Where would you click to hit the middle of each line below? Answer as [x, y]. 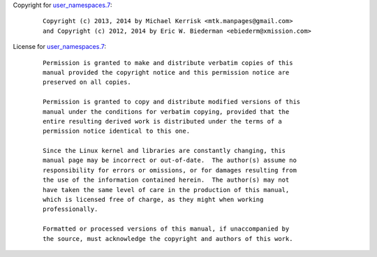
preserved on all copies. [87, 82]
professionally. [71, 209]
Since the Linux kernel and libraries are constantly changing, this [164, 151]
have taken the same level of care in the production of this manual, [166, 190]
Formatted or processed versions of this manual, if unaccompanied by [166, 229]
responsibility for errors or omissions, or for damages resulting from [170, 170]
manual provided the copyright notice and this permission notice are [166, 72]
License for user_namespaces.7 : [59, 47]
